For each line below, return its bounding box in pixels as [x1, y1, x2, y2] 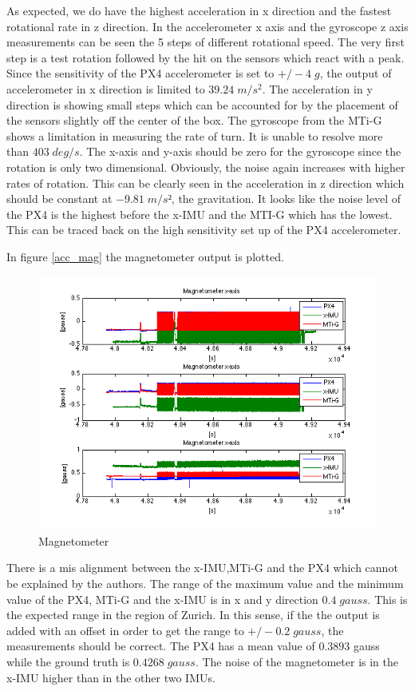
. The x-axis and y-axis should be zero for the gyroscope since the [79, 143, 401, 160]
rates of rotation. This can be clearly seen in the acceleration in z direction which [6, 174, 405, 191]
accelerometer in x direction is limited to [6, 80, 205, 97]
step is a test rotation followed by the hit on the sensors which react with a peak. [6, 49, 405, 66]
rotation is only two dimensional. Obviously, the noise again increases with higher [6, 158, 405, 175]
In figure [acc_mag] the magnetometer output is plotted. [6, 248, 284, 264]
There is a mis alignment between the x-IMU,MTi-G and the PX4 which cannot [6, 559, 398, 576]
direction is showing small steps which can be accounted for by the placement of [6, 96, 398, 113]
